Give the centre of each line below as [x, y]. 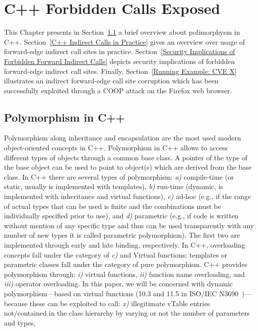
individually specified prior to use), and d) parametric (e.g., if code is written [121, 216]
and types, [20, 322]
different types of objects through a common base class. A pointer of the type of [126, 157]
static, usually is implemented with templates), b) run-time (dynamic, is [114, 186]
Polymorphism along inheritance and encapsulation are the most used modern [123, 138]
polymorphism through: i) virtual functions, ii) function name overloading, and [125, 274]
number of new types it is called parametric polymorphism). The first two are [122, 235]
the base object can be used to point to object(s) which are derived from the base [128, 167]
